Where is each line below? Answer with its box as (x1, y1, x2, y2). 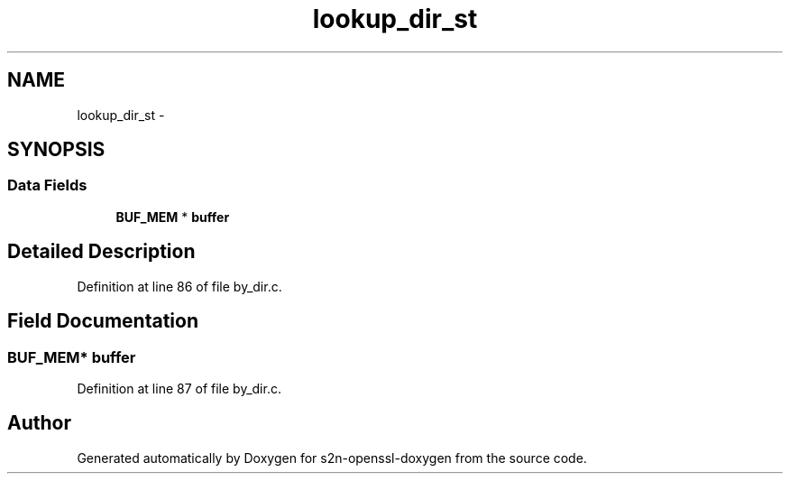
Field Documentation (7, 310, 198, 333)
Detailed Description (7, 240, 196, 264)
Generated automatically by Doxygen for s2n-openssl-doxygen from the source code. (77, 449, 587, 466)
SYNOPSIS (7, 138, 106, 162)
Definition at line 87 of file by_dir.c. (77, 380, 281, 396)
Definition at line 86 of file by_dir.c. (77, 278, 282, 294)
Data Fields (7, 176, 87, 195)
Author (7, 412, 71, 435)
